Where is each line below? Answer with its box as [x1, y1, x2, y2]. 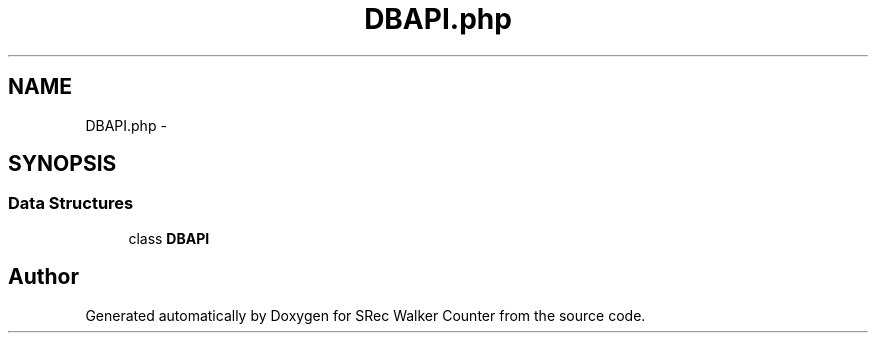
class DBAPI [128, 229, 210, 247]
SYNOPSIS [8, 151, 117, 177]
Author [8, 264, 79, 290]
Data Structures [8, 193, 134, 214]
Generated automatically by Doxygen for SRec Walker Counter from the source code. [85, 306, 646, 324]
